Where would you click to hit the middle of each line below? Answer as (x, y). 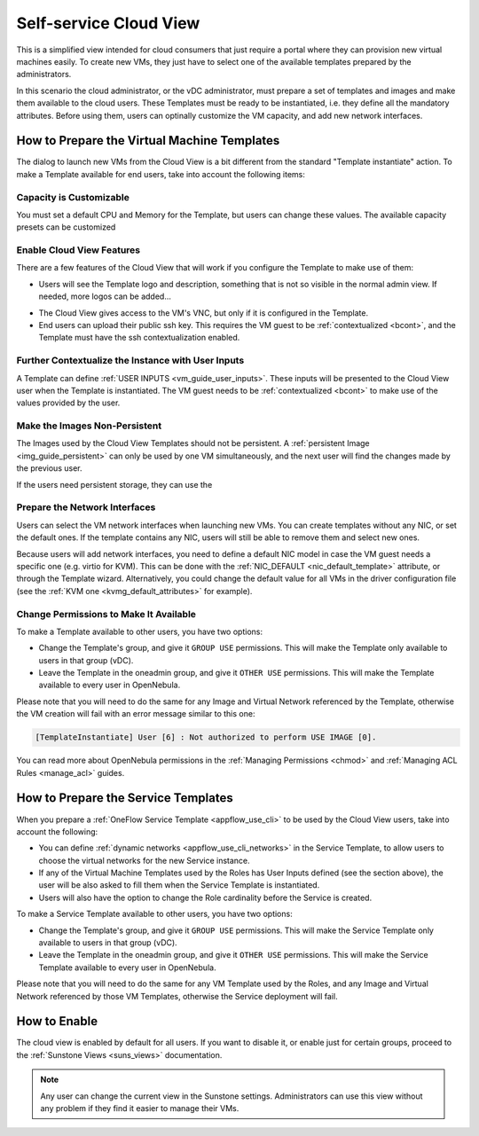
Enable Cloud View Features (79, 250)
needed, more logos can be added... (105, 296)
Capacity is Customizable (73, 197)
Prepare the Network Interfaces (86, 507)
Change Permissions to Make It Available (106, 614)
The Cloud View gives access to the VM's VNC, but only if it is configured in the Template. (203, 313)
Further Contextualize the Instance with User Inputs (130, 361)
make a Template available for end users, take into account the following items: (161, 174)
